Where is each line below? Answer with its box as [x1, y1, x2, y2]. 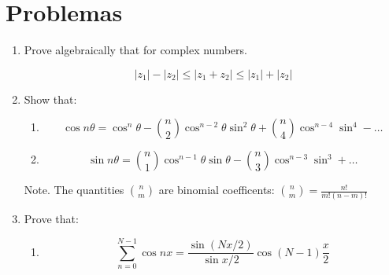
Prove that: [24, 211, 79, 227]
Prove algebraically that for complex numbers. [24, 41, 247, 57]
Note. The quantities [24, 181, 124, 198]
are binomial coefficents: [158, 181, 275, 198]
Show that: [24, 90, 77, 107]
